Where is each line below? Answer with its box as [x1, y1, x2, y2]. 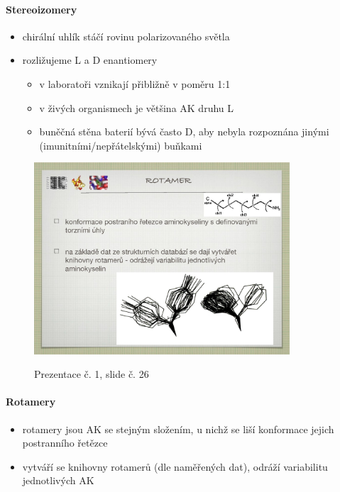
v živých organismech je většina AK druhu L [39, 100, 234, 115]
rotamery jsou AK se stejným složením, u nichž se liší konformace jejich [22, 421, 334, 436]
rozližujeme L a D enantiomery [22, 52, 158, 67]
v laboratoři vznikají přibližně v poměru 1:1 [39, 76, 231, 91]
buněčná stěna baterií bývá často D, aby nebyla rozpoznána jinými [39, 124, 329, 139]
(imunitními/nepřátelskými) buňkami [39, 138, 202, 152]
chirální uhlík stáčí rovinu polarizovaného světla [22, 28, 230, 43]
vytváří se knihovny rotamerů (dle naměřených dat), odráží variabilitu [22, 459, 328, 474]
